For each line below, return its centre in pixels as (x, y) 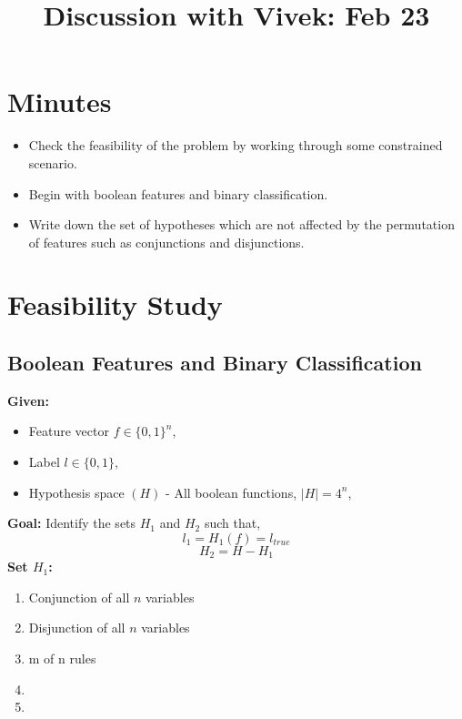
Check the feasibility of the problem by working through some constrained (236, 145)
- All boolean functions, (231, 492)
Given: (28, 400)
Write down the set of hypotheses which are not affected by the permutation (241, 224)
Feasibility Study (115, 304)
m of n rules (62, 658)
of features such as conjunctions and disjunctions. (166, 242)
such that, (232, 523)
